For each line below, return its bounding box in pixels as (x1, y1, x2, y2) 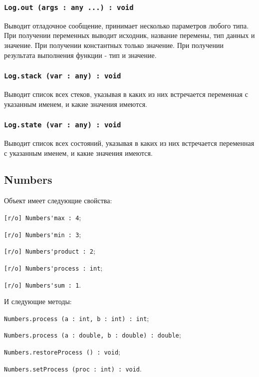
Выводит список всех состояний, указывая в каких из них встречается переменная (4, 137, 255, 148)
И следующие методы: (4, 296, 72, 307)
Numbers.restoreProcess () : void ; (4, 347, 120, 357)
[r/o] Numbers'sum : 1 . (4, 279, 81, 290)
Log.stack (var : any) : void (4, 72, 121, 80)
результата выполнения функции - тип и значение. (4, 49, 157, 60)
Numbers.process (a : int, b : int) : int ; (4, 313, 149, 323)
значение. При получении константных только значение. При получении (4, 39, 224, 50)
